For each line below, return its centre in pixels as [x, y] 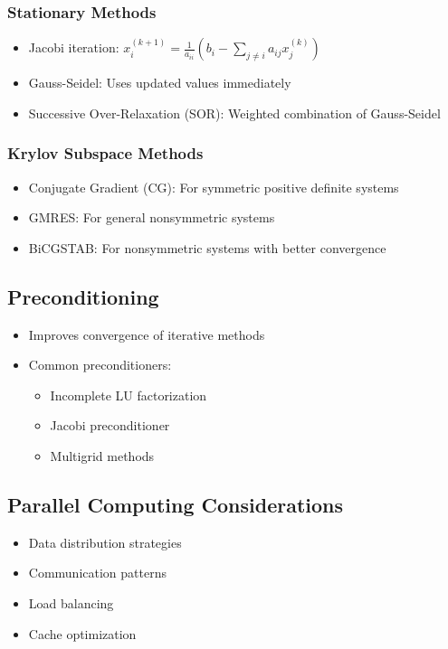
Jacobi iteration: [74, 47]
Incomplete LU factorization [129, 395]
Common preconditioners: [100, 365]
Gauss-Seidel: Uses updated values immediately [160, 83]
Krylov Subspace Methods [105, 153]
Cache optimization [82, 633]
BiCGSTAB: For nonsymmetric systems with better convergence [207, 247]
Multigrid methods [102, 455]
